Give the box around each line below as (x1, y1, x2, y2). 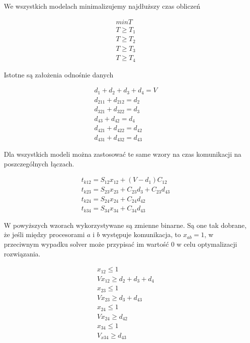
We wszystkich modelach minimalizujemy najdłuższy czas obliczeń (4, 1, 200, 11)
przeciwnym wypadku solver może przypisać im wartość (4, 239, 169, 249)
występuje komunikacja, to (102, 229, 181, 239)
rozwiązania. (4, 248, 41, 258)
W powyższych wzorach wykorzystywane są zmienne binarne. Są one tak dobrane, (4, 220, 247, 230)
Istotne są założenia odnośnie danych (4, 69, 114, 79)
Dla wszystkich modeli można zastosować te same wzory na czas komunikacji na (4, 149, 241, 159)
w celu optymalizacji (176, 239, 237, 249)
